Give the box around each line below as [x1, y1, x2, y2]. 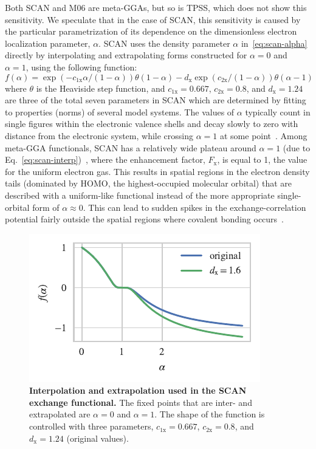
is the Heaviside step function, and [36, 81, 165, 94]
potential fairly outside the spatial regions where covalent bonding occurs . [5, 213, 284, 225]
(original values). [66, 431, 129, 444]
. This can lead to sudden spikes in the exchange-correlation [83, 201, 306, 213]
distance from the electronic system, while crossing [5, 129, 194, 142]
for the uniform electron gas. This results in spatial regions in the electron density [5, 165, 310, 177]
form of [32, 201, 60, 213]
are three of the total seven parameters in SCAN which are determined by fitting [5, 94, 306, 106]
